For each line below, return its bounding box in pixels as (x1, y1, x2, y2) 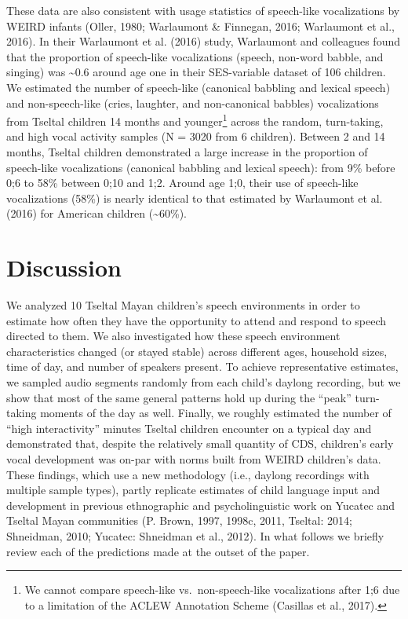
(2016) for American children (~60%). (6, 205, 187, 222)
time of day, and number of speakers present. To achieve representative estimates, (6, 358, 399, 375)
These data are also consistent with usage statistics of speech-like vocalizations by (6, 2, 400, 18)
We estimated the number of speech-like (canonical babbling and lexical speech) (6, 79, 391, 95)
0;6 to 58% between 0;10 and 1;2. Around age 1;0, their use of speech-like (6, 174, 359, 191)
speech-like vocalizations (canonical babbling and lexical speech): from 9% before (6, 159, 395, 175)
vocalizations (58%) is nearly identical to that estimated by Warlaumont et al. (6, 189, 383, 206)
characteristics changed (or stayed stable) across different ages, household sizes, (6, 342, 388, 359)
